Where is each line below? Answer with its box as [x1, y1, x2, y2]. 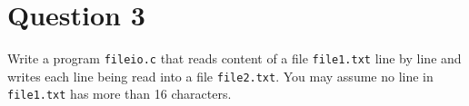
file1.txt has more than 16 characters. [7, 84, 232, 103]
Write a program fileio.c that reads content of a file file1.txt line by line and [7, 49, 462, 68]
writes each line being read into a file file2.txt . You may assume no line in [7, 66, 434, 85]
